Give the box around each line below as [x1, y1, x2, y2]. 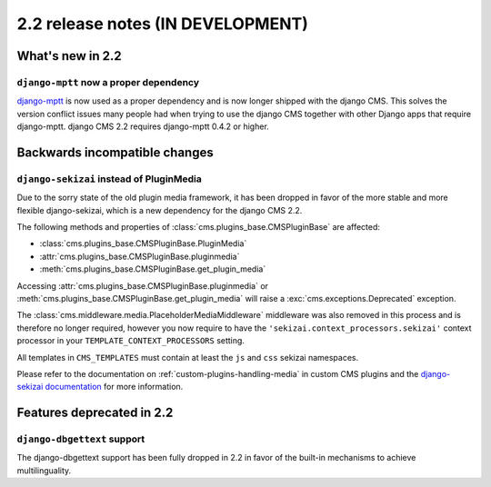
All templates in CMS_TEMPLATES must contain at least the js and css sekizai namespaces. [16, 352, 359, 363]
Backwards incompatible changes [16, 144, 214, 160]
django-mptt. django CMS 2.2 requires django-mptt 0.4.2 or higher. [16, 121, 270, 132]
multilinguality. [16, 464, 72, 476]
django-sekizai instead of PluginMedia [16, 173, 202, 185]
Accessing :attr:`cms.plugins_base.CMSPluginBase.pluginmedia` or [16, 280, 268, 291]
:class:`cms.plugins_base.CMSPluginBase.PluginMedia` [39, 238, 247, 249]
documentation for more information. [45, 382, 184, 393]
